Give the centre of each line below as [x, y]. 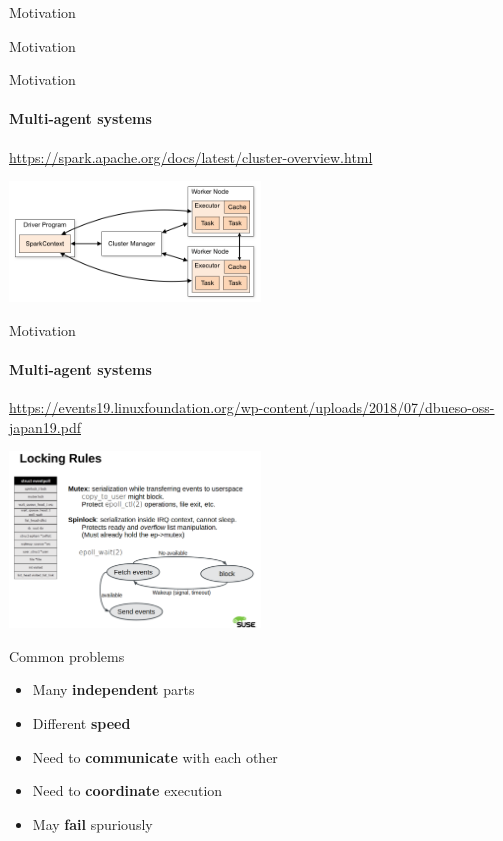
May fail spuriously [92, 823]
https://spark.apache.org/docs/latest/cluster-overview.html [191, 156]
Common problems [67, 655]
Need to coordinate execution [127, 790]
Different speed [81, 722]
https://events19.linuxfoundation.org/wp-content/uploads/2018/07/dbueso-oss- [252, 407]
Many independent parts [113, 689]
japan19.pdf [45, 426]
